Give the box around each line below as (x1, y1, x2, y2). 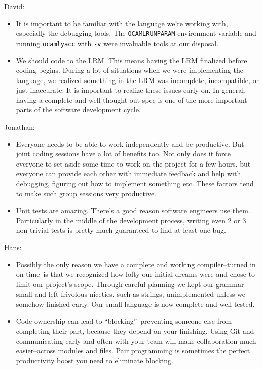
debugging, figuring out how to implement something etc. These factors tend (16, 178, 254, 189)
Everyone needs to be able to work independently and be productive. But (16, 138, 244, 149)
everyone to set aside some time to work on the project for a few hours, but (16, 158, 251, 169)
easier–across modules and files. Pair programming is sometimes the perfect (16, 345, 250, 356)
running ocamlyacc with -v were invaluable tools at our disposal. (16, 37, 219, 48)
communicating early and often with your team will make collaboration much (16, 335, 256, 346)
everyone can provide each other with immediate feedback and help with (16, 168, 241, 179)
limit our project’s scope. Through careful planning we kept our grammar (16, 278, 244, 289)
